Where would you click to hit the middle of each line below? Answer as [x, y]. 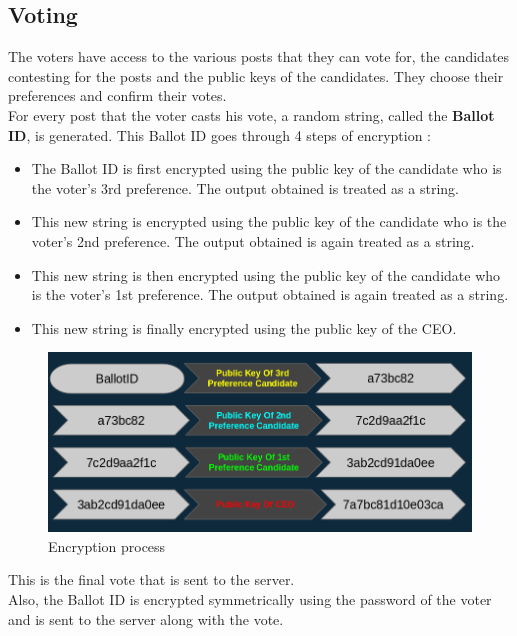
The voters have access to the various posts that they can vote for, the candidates [259, 56]
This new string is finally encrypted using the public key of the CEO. [244, 327]
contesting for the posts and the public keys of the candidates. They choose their [256, 75]
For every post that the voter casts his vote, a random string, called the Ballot [251, 114]
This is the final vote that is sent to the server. [151, 579]
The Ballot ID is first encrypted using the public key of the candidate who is [266, 168]
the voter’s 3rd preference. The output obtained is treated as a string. [245, 187]
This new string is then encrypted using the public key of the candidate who [266, 274]
